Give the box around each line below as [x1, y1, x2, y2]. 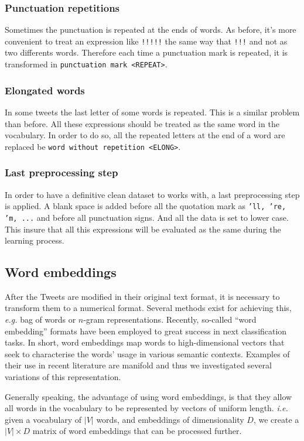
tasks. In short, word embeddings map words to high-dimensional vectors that [5, 336, 285, 348]
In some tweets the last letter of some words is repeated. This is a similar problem [5, 105, 300, 118]
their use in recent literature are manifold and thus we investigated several [5, 359, 272, 371]
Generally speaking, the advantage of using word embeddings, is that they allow [5, 390, 292, 402]
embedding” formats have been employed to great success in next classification [5, 324, 287, 337]
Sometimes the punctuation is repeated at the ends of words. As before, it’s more [5, 23, 296, 36]
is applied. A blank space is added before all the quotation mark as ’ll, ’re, [5, 200, 286, 212]
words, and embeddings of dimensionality [96, 413, 244, 425]
